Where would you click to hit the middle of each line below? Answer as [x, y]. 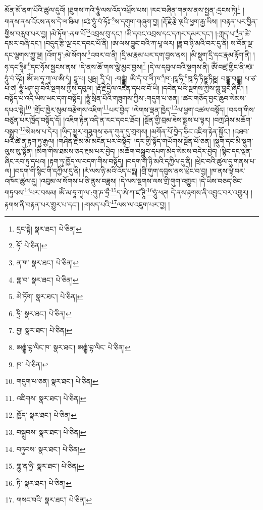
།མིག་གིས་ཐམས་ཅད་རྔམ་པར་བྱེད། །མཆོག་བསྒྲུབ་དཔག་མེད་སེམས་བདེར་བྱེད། [126, 151]
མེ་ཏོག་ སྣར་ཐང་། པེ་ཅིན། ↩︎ [50, 296]
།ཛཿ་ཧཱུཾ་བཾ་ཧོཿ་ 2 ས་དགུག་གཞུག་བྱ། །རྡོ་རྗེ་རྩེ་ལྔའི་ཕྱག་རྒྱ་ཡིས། [150, 20]
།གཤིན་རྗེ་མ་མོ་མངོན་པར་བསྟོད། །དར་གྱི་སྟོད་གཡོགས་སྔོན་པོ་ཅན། [134, 141]
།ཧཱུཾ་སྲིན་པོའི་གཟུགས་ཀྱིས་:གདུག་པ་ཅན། [132, 98]
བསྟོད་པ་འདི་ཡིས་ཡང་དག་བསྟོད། [43, 98]
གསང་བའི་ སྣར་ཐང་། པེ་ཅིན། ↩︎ [54, 500]
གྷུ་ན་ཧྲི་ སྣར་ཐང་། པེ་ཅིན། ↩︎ [50, 466]
